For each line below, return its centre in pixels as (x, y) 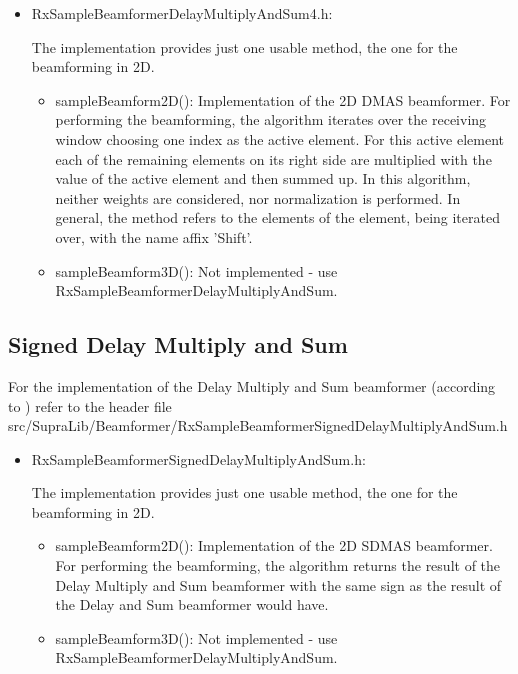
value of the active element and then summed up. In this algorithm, (263, 178)
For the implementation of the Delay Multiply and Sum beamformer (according (252, 385)
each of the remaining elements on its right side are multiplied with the (273, 158)
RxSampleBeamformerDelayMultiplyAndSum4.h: (182, 13)
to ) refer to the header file (90, 405)
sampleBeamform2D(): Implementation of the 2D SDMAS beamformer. (274, 545)
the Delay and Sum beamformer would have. (192, 604)
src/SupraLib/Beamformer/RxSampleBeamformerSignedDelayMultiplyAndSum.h (258, 425)
